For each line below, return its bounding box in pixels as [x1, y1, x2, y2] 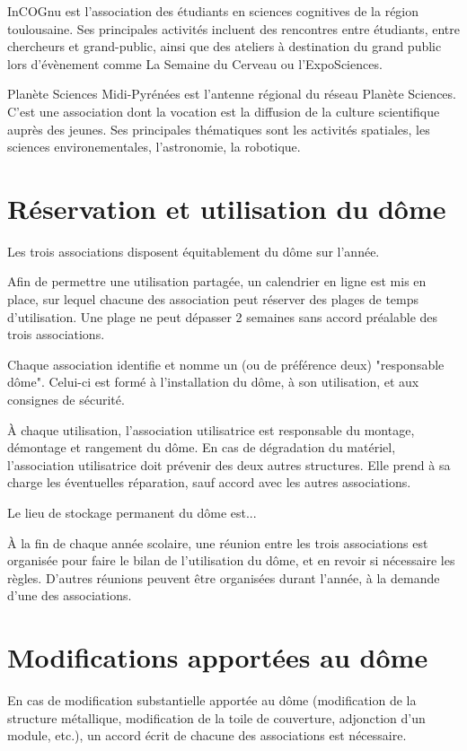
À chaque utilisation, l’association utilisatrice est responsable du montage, [7, 420, 415, 439]
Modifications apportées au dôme [7, 639, 428, 676]
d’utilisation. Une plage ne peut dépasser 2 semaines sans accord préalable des [7, 307, 438, 326]
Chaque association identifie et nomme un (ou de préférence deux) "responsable [7, 354, 445, 373]
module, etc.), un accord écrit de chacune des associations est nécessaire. [7, 726, 407, 745]
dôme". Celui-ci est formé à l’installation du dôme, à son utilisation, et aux [7, 372, 419, 391]
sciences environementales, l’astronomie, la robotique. [7, 137, 301, 156]
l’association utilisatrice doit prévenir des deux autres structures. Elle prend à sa [7, 455, 451, 474]
